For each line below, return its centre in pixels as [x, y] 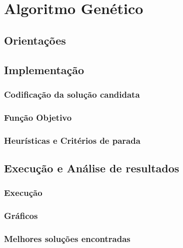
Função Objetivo [38, 117]
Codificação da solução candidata [72, 94]
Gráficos [21, 216]
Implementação [44, 69]
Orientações [35, 40]
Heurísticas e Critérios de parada [72, 140]
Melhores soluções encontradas [67, 238]
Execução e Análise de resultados [92, 168]
